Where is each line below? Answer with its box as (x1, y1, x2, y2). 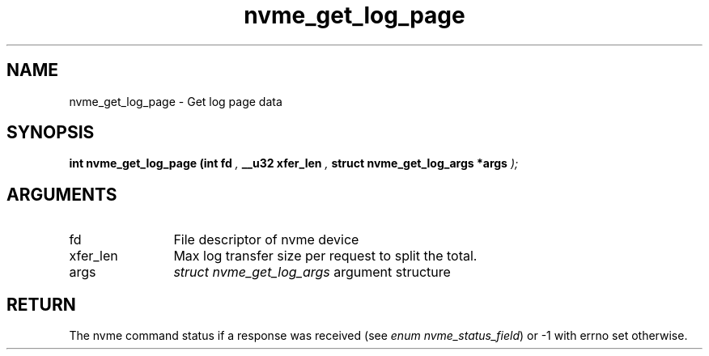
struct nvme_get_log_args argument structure (173, 264, 451, 281)
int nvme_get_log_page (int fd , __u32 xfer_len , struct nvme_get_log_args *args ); (69, 156, 519, 171)
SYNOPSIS (6, 122, 95, 143)
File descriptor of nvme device (173, 231, 359, 248)
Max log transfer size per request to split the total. (173, 248, 478, 265)
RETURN (6, 294, 76, 315)
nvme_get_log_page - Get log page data (69, 94, 282, 108)
